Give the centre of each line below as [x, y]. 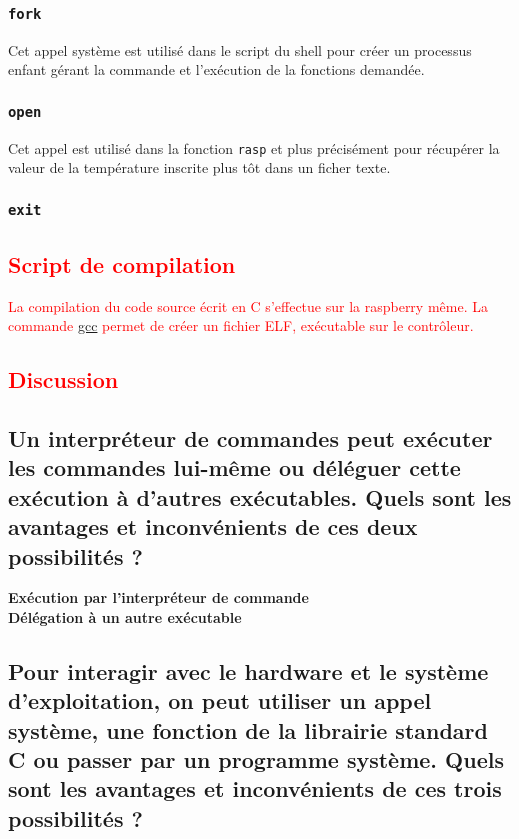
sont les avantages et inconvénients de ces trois [255, 788]
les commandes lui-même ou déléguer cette [234, 467]
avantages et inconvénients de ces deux [213, 526]
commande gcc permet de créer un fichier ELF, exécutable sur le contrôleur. [241, 325]
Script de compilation [122, 263]
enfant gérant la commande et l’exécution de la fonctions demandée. [216, 69]
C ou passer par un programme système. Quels [256, 759]
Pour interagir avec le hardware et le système [248, 670]
